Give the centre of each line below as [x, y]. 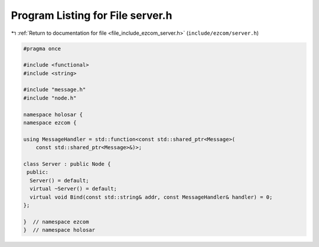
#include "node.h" [50, 98]
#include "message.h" [55, 90]
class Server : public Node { [67, 164]
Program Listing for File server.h [92, 15]
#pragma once [42, 48]
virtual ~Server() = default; [74, 189]
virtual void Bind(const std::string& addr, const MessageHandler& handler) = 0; [151, 197]
